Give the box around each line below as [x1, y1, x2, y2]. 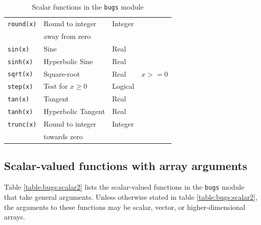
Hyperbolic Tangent [43, 106, 105, 117]
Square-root [43, 68, 80, 79]
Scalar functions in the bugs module [31, 2, 144, 12]
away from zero [43, 30, 91, 41]
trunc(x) [8, 121, 37, 129]
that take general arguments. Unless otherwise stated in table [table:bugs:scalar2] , [4, 191, 257, 202]
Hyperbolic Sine [43, 55, 93, 66]
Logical [112, 81, 135, 91]
